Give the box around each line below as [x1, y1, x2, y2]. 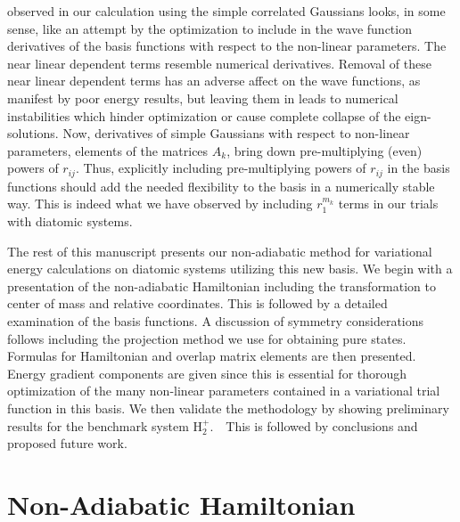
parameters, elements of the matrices [7, 141, 209, 159]
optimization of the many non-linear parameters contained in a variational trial [7, 381, 440, 400]
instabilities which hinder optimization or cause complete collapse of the [7, 106, 401, 125]
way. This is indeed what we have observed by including [7, 194, 313, 213]
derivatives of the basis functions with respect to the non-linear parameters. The [7, 37, 447, 55]
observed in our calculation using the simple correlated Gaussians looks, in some [7, 2, 446, 20]
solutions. [7, 124, 59, 143]
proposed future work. [7, 434, 127, 453]
